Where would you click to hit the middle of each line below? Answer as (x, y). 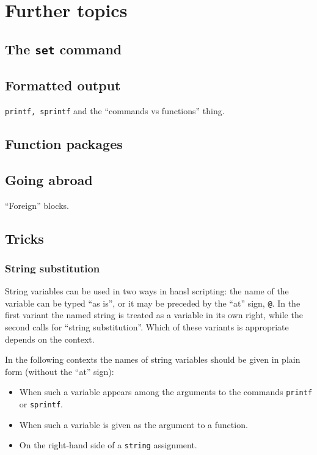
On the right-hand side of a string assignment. (108, 445)
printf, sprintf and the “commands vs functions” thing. (115, 110)
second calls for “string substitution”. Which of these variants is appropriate (147, 327)
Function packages (64, 143)
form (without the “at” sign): (60, 371)
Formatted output (63, 85)
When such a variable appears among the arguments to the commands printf (166, 392)
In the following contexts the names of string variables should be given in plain (153, 359)
